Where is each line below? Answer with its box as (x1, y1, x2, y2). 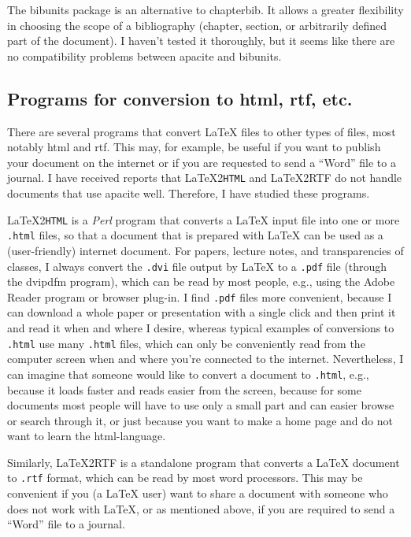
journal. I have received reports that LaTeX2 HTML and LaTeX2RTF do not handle (7, 169, 402, 186)
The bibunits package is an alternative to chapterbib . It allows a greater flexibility (7, 2, 404, 17)
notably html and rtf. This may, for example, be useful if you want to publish (7, 139, 381, 155)
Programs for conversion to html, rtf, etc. (7, 86, 353, 110)
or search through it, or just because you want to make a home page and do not (7, 412, 393, 428)
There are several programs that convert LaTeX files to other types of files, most (7, 123, 396, 139)
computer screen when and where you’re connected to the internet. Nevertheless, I (7, 350, 404, 367)
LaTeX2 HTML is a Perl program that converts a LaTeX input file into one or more (7, 211, 400, 228)
